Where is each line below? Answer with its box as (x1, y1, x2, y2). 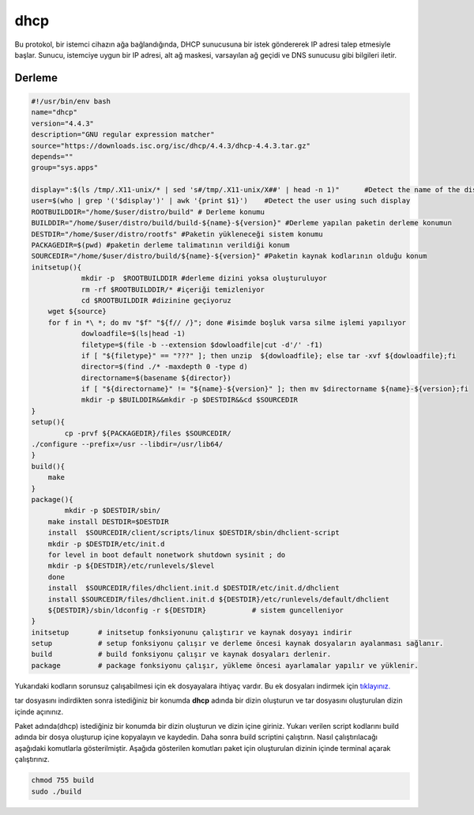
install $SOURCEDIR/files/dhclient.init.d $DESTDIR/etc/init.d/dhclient (47, 583, 340, 593)
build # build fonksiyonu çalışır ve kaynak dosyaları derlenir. (31, 650, 332, 659)
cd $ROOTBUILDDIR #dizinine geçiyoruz (81, 296, 232, 304)
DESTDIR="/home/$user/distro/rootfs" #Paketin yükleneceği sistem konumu (31, 229, 323, 239)
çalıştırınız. (14, 755, 51, 764)
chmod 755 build (31, 775, 95, 785)
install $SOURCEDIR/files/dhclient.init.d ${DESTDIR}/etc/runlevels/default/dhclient (47, 594, 390, 604)
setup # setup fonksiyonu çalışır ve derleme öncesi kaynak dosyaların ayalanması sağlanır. (31, 639, 444, 648)
